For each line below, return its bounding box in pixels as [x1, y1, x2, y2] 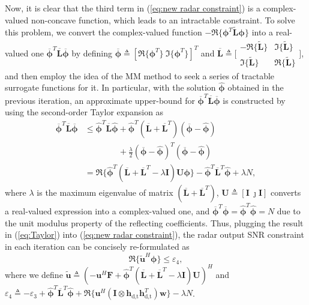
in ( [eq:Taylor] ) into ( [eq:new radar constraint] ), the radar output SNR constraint [5, 228, 304, 241]
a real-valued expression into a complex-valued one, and [5, 205, 210, 217]
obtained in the [227, 81, 284, 94]
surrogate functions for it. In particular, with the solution [5, 81, 216, 94]
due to [277, 205, 301, 217]
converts [270, 186, 301, 199]
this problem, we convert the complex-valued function [5, 26, 202, 38]
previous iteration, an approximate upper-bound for [5, 94, 195, 106]
